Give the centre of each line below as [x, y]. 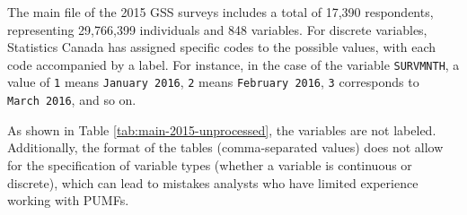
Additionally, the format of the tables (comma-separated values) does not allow [225, 147]
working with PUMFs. [68, 200]
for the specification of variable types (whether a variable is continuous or [210, 164]
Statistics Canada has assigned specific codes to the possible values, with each [222, 47]
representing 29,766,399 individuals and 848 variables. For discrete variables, [217, 29]
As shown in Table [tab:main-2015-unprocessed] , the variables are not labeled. [222, 129]
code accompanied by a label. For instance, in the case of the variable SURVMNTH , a [233, 64]
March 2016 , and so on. [72, 100]
